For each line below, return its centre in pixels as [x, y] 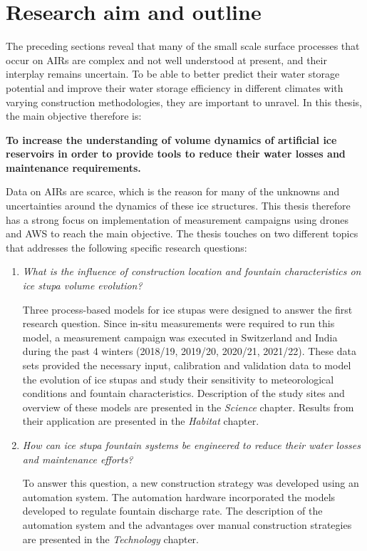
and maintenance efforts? [78, 459]
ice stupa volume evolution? [82, 285]
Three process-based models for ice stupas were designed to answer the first [187, 309]
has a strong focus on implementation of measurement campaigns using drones [177, 219]
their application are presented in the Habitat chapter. [141, 421]
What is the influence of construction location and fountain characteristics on [192, 271]
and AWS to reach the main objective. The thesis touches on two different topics [182, 233]
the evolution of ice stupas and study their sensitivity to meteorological [178, 379]
